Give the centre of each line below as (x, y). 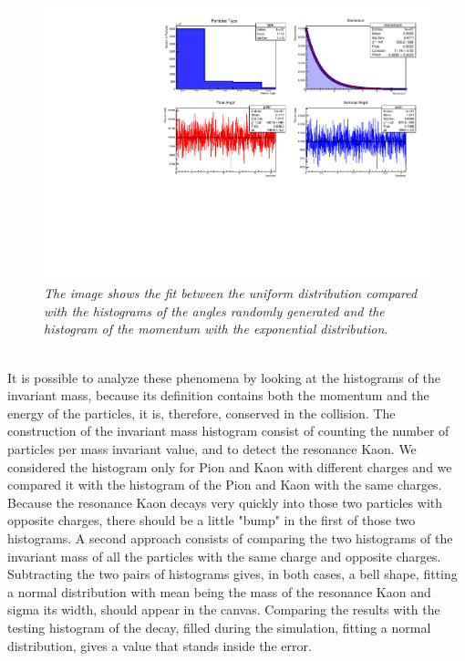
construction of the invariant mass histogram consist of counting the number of (228, 431)
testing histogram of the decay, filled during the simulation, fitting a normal (219, 627)
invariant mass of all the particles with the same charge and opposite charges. (224, 556)
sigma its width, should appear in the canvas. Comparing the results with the (224, 609)
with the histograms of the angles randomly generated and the (214, 310)
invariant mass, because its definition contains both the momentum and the (218, 395)
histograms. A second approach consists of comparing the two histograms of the (230, 537)
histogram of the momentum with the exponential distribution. (216, 329)
